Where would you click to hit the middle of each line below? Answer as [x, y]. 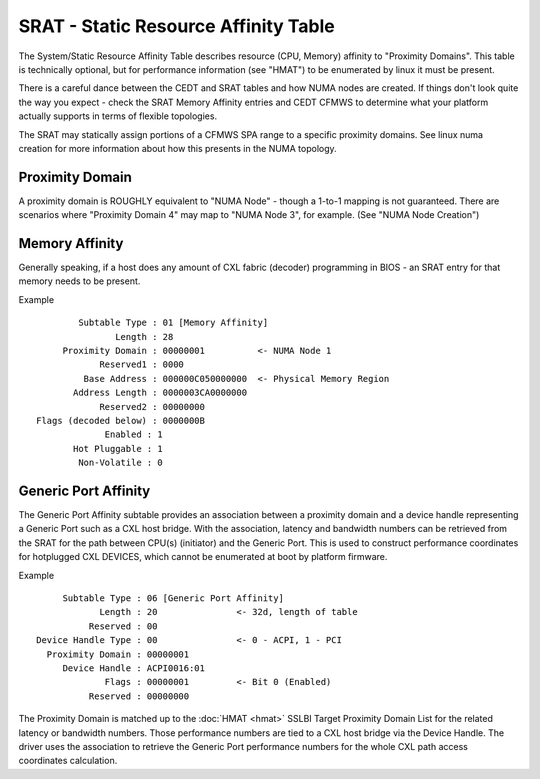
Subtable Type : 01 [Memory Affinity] [173, 323]
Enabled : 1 [134, 434]
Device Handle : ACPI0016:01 [133, 668]
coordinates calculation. [68, 761]
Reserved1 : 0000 [142, 364]
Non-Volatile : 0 [121, 463]
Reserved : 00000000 [139, 696]
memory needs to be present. [79, 281]
